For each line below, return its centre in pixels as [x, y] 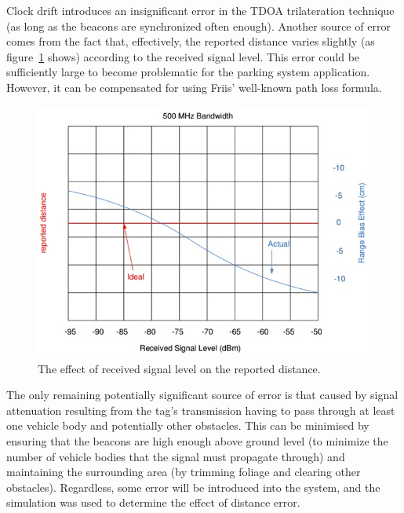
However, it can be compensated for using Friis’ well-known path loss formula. [194, 87]
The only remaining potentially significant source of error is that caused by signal [202, 395]
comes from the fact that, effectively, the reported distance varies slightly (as [191, 41]
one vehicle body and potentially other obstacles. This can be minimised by [188, 425]
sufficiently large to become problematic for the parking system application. [188, 72]
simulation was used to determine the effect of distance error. [153, 502]
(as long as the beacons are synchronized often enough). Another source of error [198, 26]
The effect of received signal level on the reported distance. [179, 368]
